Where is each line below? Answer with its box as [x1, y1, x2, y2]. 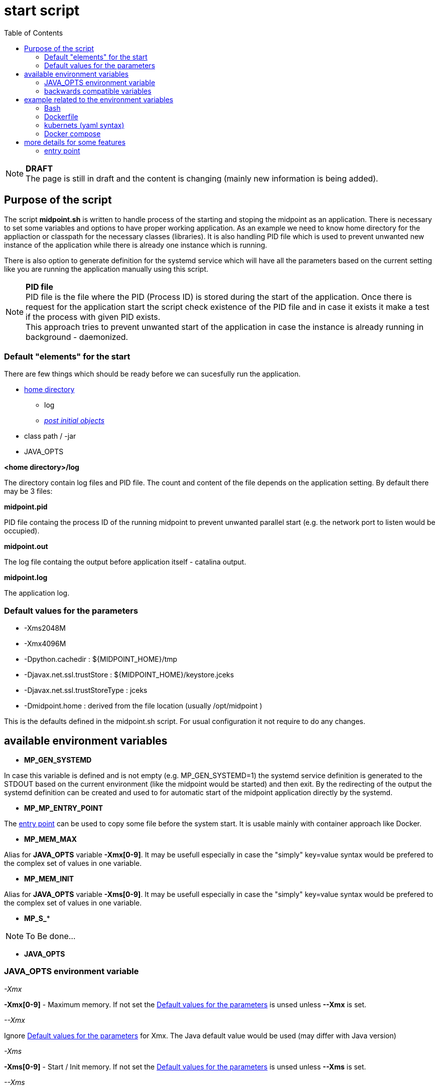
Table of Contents [4, 28, 63, 37]
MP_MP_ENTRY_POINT [24, 803, 103, 812]
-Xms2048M [24, 624, 66, 633]
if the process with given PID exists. [26, 311, 161, 322]
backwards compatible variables [44, 86, 152, 95]
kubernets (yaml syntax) [44, 120, 124, 129]
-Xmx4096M [24, 639, 66, 648]
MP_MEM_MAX [24, 834, 77, 843]
